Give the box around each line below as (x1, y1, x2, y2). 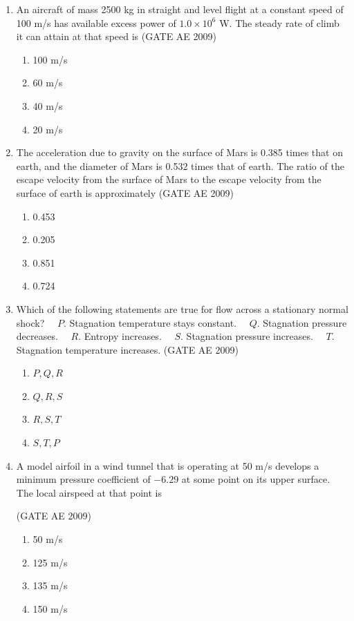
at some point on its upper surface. (181, 472, 330, 486)
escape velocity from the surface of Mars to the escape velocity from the (16, 172, 322, 187)
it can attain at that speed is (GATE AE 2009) (16, 29, 216, 44)
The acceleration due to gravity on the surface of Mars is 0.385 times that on (16, 145, 343, 160)
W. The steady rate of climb (219, 15, 339, 30)
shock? (16, 315, 45, 329)
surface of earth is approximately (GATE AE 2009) (16, 185, 234, 200)
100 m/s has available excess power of (16, 15, 176, 30)
